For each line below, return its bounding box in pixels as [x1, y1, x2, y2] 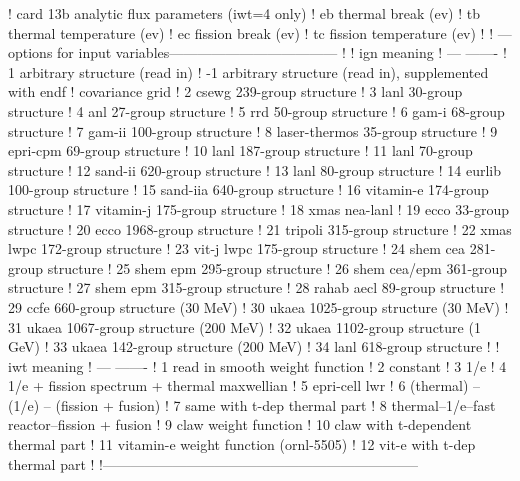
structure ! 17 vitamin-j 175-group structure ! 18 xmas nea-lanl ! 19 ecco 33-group [8, 198, 509, 219]
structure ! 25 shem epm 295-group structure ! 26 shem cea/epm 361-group [47, 257, 508, 278]
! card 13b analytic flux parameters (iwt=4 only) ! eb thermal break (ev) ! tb [8, 3, 481, 23]
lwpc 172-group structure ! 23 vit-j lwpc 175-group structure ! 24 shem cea [8, 238, 466, 259]
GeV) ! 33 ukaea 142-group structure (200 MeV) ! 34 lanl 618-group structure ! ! [8, 336, 500, 357]
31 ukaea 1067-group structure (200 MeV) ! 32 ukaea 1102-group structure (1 [8, 316, 481, 337]
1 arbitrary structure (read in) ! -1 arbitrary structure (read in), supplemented [8, 61, 489, 82]
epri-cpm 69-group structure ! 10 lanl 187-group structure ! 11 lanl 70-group [8, 140, 473, 161]
